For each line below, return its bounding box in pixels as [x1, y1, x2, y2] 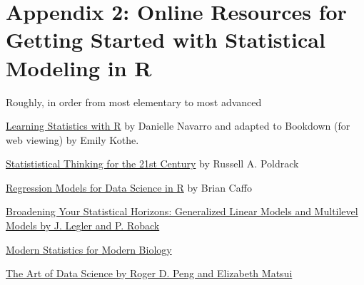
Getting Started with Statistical [6, 25, 325, 54]
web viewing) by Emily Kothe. [6, 132, 139, 147]
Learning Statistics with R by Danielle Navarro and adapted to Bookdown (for [6, 118, 350, 133]
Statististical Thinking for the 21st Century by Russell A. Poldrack [6, 156, 299, 171]
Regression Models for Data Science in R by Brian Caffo [6, 180, 252, 195]
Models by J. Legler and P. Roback [6, 218, 160, 233]
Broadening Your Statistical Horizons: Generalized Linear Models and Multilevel [6, 204, 358, 219]
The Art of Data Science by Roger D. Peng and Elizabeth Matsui [6, 266, 293, 281]
